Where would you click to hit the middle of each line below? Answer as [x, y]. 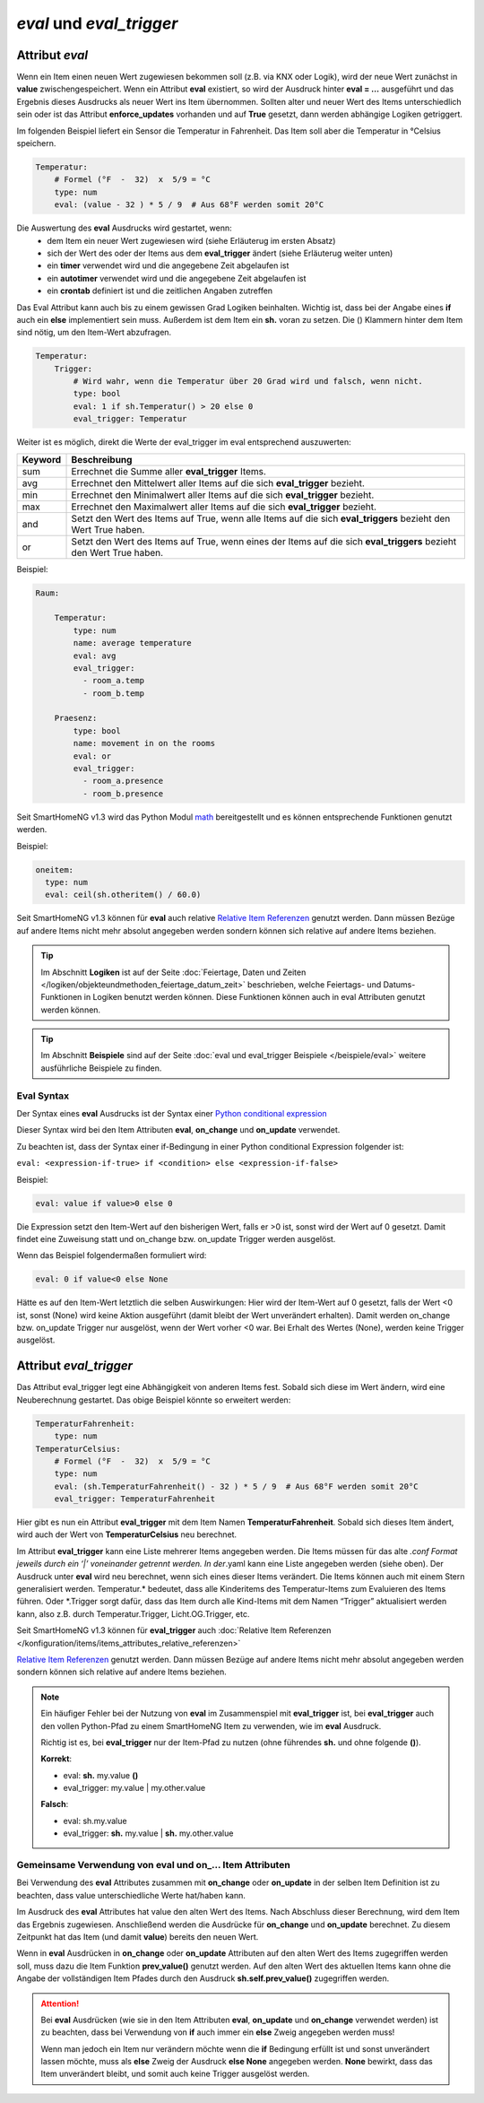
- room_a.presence [123, 781]
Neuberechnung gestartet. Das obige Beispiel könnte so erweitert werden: [154, 1400]
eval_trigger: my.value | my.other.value [134, 1788]
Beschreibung [102, 459]
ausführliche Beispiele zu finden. [101, 1068]
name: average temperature [132, 643]
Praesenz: [76, 718]
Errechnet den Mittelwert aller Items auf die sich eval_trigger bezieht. [218, 482]
